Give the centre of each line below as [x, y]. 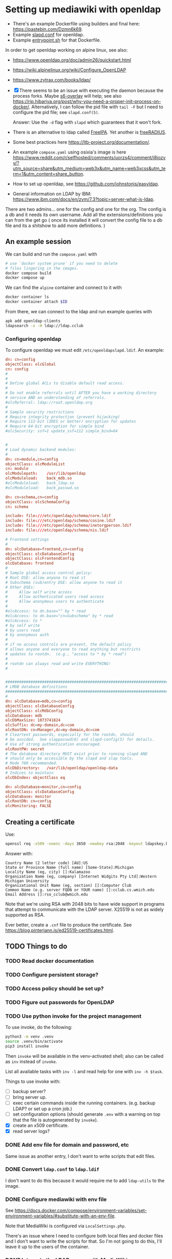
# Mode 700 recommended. [32, 764]
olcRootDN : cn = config [28, 801]
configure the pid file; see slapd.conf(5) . [56, 112]
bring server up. [30, 1097]
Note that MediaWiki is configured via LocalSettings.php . [66, 1226]
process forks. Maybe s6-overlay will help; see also [67, 96]
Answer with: [19, 853]
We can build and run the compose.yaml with [51, 254]
